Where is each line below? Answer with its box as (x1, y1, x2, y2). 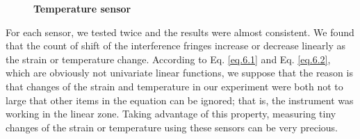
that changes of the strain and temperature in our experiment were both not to (6, 79, 343, 93)
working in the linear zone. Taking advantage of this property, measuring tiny (6, 106, 336, 121)
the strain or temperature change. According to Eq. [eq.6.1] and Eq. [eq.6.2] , (6, 51, 331, 66)
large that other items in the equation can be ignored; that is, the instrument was (6, 92, 354, 107)
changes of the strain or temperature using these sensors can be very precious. (6, 120, 338, 134)
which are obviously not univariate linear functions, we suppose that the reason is (6, 65, 353, 80)
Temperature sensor (33, 1, 131, 15)
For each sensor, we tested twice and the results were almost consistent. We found (6, 24, 354, 39)
